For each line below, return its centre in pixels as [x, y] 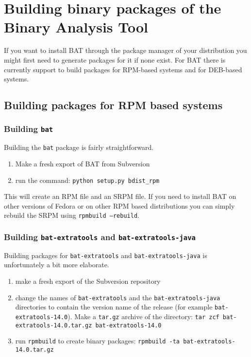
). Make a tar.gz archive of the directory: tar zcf [143, 316]
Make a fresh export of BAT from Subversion [83, 163]
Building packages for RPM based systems [113, 105]
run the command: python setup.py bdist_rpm [87, 180]
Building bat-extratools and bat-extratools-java [100, 236]
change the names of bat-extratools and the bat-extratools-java [118, 297]
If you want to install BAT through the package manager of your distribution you [125, 50]
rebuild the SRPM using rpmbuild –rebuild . [72, 215]
